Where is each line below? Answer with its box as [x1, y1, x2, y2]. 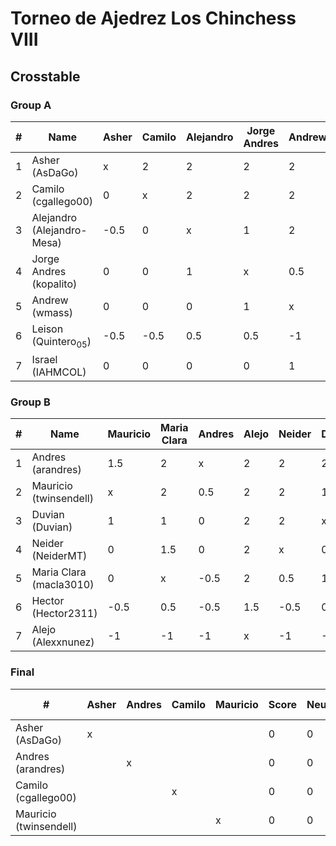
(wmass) [31, 305, 73, 319]
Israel [31, 353, 58, 367]
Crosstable [10, 68, 81, 85]
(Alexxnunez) [31, 635, 95, 649]
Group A [10, 98, 52, 112]
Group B [10, 395, 51, 409]
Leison [31, 322, 64, 336]
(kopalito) [31, 277, 78, 291]
